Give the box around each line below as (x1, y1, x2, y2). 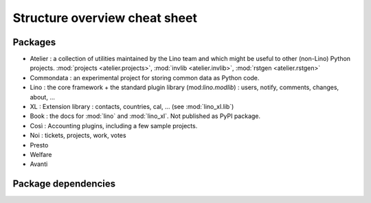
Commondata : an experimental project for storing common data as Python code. (30, 73, 260, 82)
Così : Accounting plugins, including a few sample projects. (30, 121, 198, 130)
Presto (30, 141, 49, 149)
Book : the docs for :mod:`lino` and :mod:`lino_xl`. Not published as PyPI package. (30, 112, 261, 120)
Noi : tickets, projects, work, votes (30, 131, 126, 140)
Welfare (30, 150, 52, 158)
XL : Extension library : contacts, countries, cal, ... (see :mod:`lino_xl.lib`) (30, 103, 234, 111)
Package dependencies (12, 178, 116, 190)
